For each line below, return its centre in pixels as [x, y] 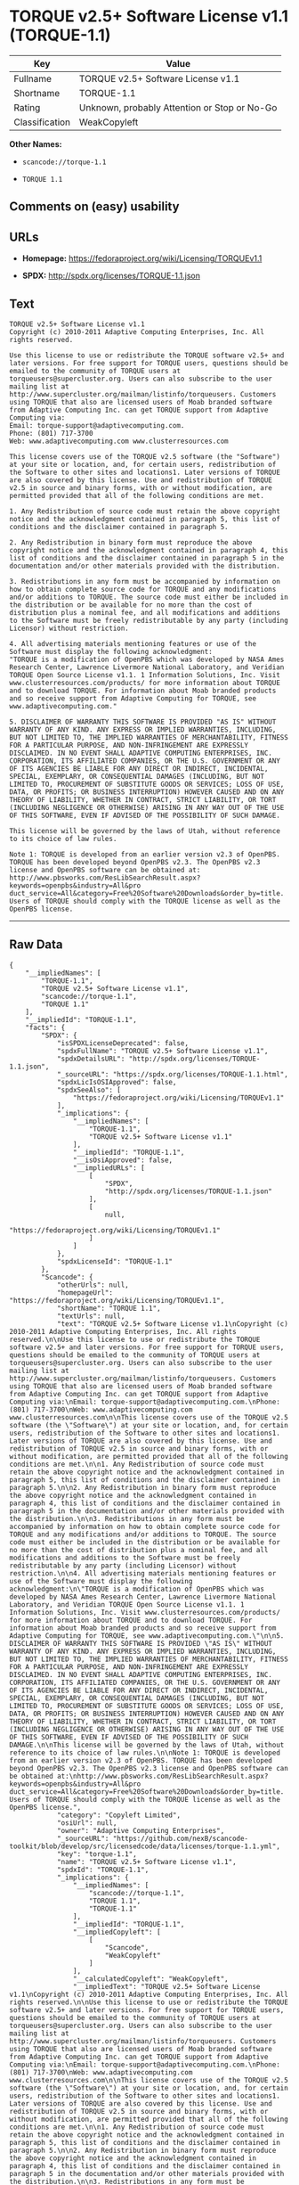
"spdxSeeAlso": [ [89, 1090]
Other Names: [36, 143]
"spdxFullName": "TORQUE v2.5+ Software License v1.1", [162, 1051]
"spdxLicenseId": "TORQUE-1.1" [115, 1261]
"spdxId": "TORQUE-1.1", [103, 1870]
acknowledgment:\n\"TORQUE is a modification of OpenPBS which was [137, 1589]
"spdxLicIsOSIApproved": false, [117, 1082]
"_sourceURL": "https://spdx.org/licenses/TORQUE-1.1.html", [173, 1074]
